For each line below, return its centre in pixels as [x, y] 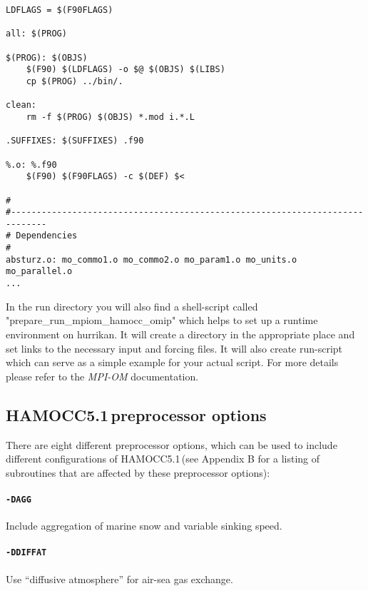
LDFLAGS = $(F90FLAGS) [60, 10]
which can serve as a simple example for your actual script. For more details [172, 362]
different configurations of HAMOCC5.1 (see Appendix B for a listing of [163, 459]
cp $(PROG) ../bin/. [75, 81]
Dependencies [47, 236]
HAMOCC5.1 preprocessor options [136, 414]
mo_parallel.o [39, 272]
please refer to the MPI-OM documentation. [102, 376]
